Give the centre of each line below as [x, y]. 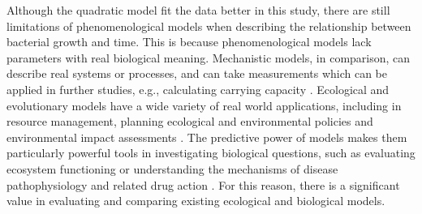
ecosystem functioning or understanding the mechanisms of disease [172, 168]
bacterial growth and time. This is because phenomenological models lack [189, 42]
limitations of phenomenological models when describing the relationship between [209, 26]
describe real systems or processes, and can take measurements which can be [197, 73]
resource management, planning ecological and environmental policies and [190, 121]
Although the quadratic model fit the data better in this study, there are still [198, 10]
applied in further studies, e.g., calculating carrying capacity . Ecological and [198, 89]
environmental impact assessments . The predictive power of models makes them [207, 137]
